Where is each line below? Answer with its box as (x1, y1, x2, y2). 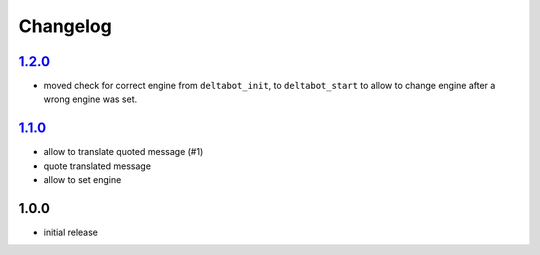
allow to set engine (43, 174, 122, 186)
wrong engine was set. (43, 93, 138, 105)
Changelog (18, 15, 112, 37)
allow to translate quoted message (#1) (43, 146, 204, 158)
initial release (43, 226, 99, 239)
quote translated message (43, 160, 152, 172)
